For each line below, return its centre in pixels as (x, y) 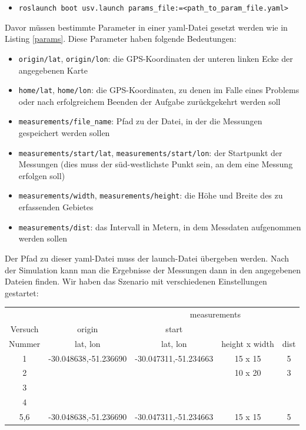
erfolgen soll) (42, 175)
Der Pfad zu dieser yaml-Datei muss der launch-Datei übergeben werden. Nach (147, 258)
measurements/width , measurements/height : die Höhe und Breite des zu (151, 195)
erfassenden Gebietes (56, 207)
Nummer (25, 343)
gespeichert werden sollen (64, 133)
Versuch (24, 328)
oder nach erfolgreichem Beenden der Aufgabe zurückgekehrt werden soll (149, 101)
